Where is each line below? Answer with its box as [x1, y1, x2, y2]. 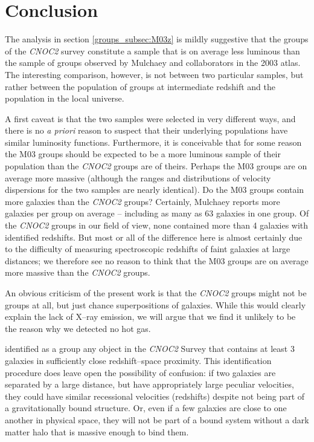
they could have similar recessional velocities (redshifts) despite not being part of [5, 389, 305, 402]
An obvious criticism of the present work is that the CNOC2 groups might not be [5, 287, 307, 299]
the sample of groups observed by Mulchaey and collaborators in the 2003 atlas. [5, 56, 301, 69]
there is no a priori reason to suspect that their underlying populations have [5, 124, 288, 137]
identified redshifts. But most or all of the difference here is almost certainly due [5, 230, 303, 243]
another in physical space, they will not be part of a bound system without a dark [5, 413, 309, 426]
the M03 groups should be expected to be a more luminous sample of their [5, 148, 281, 160]
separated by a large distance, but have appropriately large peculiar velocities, [5, 378, 294, 391]
